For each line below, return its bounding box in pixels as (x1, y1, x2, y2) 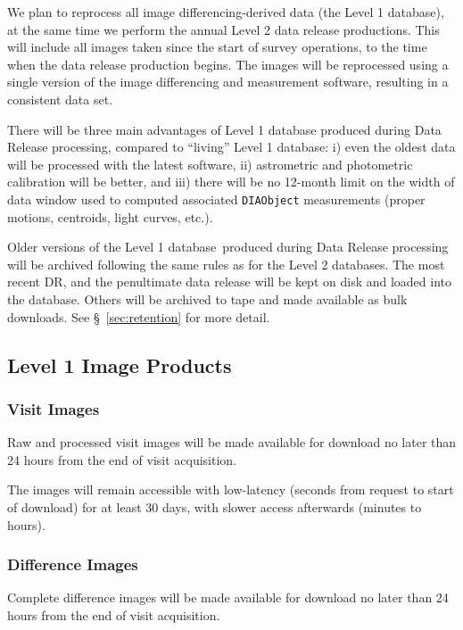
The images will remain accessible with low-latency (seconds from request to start (7, 480, 454, 499)
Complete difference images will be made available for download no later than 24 (7, 588, 449, 607)
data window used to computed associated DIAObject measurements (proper (7, 189, 426, 208)
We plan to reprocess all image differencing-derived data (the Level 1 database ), (7, 3, 444, 21)
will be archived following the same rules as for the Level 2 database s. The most (7, 254, 445, 273)
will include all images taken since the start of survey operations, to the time (7, 37, 427, 56)
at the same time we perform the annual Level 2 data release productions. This (7, 20, 440, 38)
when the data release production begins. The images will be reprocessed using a (7, 54, 449, 73)
